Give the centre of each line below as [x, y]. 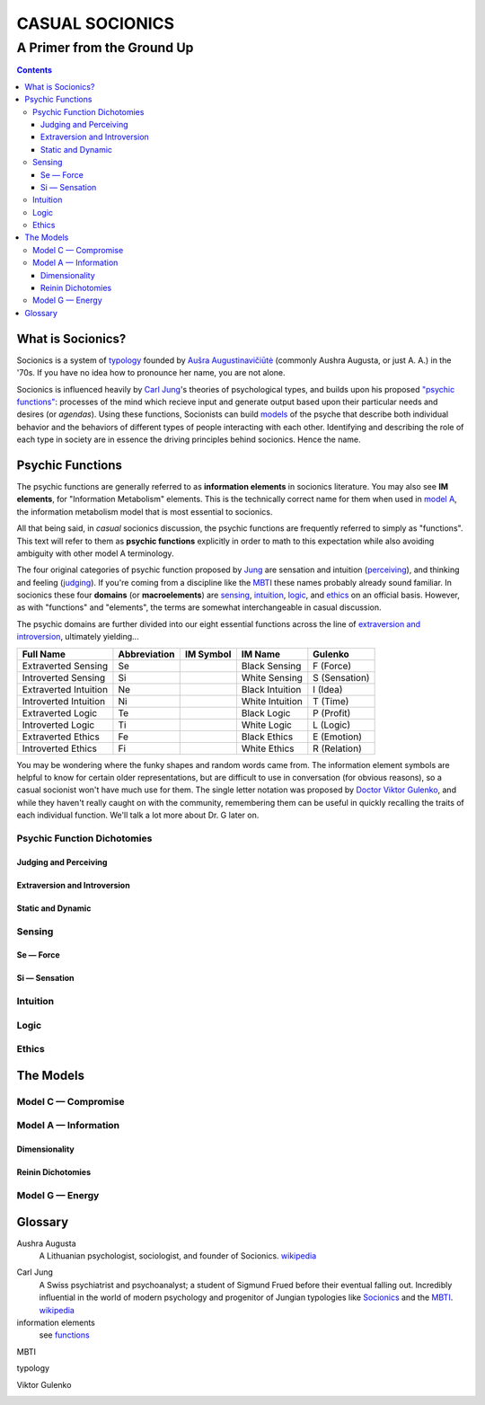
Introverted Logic [58, 725]
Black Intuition [271, 689]
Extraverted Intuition [65, 689]
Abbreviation [146, 654]
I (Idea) [328, 689]
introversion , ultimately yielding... [78, 637]
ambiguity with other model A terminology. [95, 553]
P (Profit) [332, 712]
